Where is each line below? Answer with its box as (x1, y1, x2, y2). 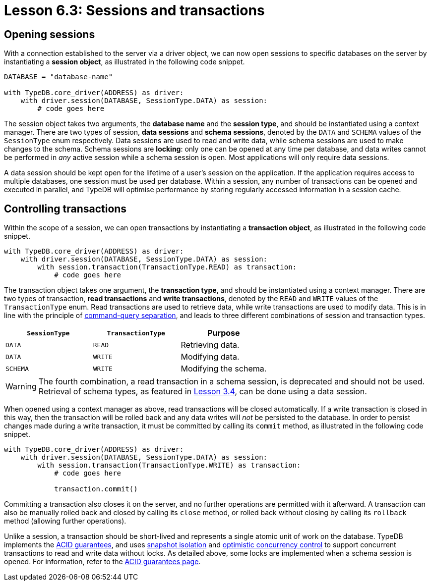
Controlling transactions (4, 202, 127, 215)
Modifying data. (181, 352, 240, 362)
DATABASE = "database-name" (4, 73, 113, 81)
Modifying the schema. (181, 364, 267, 374)
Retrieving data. (181, 340, 240, 350)
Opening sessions (4, 28, 95, 41)
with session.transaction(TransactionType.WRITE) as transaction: (37, 461, 301, 470)
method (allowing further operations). (4, 517, 126, 526)
